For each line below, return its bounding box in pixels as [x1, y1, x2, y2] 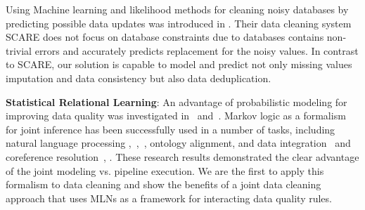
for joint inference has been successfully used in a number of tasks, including [6, 122, 335, 136]
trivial [6, 43, 32, 58]
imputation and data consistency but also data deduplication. [6, 70, 271, 85]
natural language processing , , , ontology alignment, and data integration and [6, 136, 351, 150]
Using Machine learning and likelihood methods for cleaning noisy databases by [6, 2, 349, 16]
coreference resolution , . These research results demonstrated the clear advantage [6, 149, 359, 164]
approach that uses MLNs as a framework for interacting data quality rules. [6, 190, 332, 205]
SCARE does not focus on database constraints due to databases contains [6, 29, 324, 44]
